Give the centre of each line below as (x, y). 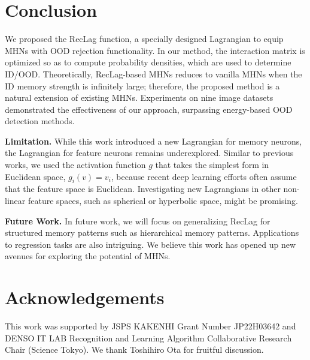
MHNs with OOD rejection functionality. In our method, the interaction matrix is (155, 50)
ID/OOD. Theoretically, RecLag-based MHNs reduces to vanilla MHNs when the (154, 73)
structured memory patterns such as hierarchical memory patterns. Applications (152, 232)
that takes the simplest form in (212, 165)
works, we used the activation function (75, 165)
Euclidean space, (35, 176)
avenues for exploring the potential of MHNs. (88, 256)
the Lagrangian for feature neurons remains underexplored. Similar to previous (149, 153)
